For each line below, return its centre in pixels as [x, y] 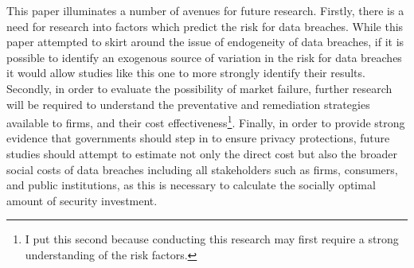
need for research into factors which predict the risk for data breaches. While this [205, 26]
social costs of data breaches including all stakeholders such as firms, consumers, [202, 169]
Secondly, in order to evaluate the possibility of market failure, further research [199, 88]
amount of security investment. [82, 200]
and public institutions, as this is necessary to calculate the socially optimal [191, 185]
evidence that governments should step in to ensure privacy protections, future [198, 138]
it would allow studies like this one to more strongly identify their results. [186, 73]
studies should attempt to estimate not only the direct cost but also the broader [202, 153]
